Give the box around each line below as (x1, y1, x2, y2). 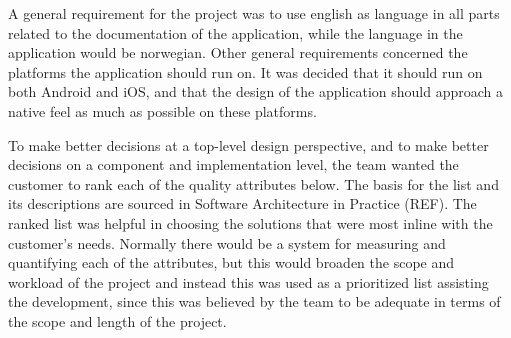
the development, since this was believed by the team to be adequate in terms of (8, 291, 501, 312)
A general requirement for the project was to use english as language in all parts (8, 3, 500, 23)
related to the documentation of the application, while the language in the (8, 22, 463, 43)
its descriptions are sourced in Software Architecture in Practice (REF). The (8, 193, 477, 214)
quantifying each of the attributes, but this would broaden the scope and (8, 252, 455, 273)
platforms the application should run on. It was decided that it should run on (8, 61, 483, 82)
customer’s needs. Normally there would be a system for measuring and (8, 232, 446, 253)
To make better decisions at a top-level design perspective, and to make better (8, 134, 489, 155)
